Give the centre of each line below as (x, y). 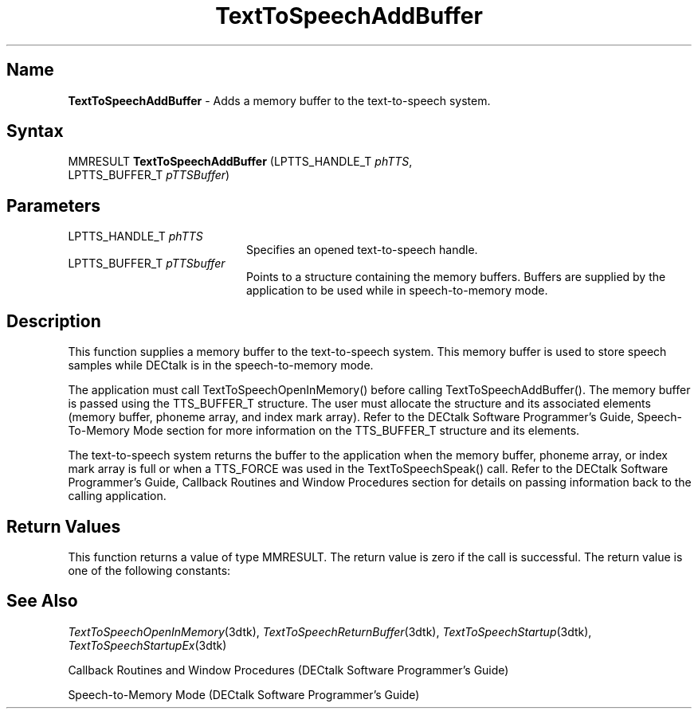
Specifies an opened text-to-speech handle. (362, 250)
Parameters (53, 205)
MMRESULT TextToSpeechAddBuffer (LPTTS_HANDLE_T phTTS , (240, 162)
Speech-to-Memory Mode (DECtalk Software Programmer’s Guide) (244, 694)
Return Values (64, 526)
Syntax (35, 131)
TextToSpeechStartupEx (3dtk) (147, 645)
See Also (42, 601)
